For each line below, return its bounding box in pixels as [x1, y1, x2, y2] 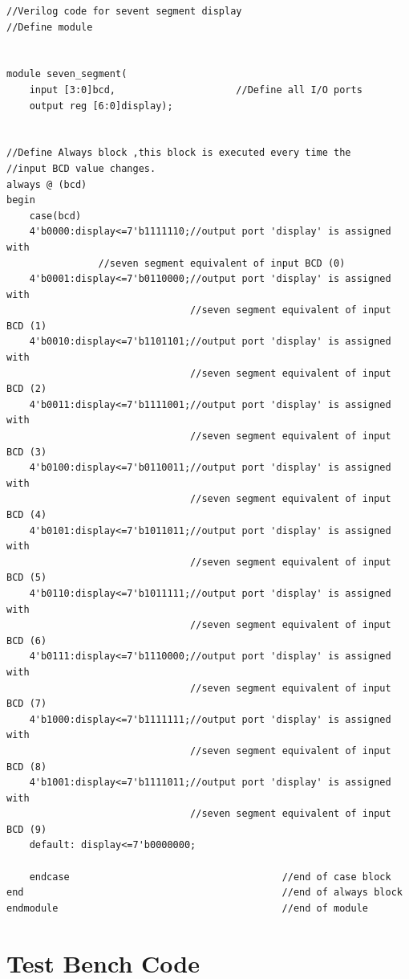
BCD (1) [6, 320, 47, 332]
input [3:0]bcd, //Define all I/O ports [29, 84, 362, 96]
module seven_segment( [6, 68, 128, 80]
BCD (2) [6, 383, 47, 395]
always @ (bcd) [6, 178, 87, 190]
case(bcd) [29, 210, 82, 222]
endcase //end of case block [29, 871, 391, 883]
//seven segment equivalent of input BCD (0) [98, 257, 346, 269]
